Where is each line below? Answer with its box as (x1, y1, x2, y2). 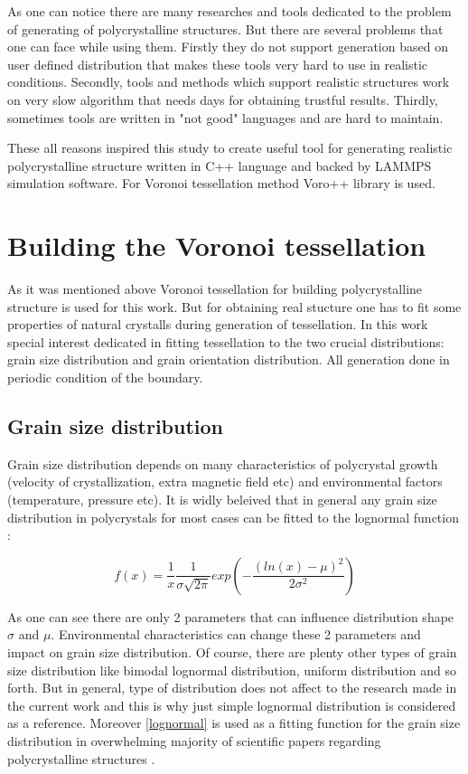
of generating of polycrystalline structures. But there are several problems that (7, 19, 444, 38)
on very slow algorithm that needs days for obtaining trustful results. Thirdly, (7, 90, 438, 109)
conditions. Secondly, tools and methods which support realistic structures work (7, 72, 450, 91)
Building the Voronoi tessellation (7, 227, 426, 264)
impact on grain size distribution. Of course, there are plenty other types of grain (7, 642, 457, 661)
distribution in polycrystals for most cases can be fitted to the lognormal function (7, 507, 459, 526)
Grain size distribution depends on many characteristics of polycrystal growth (7, 454, 438, 473)
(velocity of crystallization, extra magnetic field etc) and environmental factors (7, 472, 443, 491)
